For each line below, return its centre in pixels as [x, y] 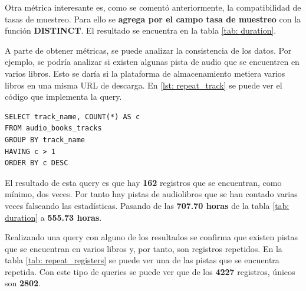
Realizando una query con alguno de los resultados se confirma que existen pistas [152, 237]
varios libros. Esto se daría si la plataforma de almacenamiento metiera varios [145, 73]
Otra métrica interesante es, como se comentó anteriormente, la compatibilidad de [153, 7]
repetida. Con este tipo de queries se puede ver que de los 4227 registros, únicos [150, 271]
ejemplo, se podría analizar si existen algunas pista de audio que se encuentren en [152, 62]
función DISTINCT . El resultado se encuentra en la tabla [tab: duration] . [141, 30]
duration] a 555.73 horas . [53, 217]
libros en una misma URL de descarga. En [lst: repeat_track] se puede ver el [144, 85]
